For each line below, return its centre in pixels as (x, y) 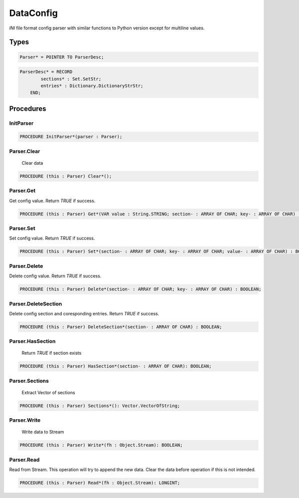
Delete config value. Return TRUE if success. (55, 276)
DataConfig (34, 13)
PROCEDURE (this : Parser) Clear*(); (66, 176)
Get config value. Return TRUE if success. (52, 201)
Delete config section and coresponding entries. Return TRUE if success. (84, 313)
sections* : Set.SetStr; (71, 79)
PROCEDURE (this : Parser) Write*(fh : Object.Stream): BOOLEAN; (101, 445)
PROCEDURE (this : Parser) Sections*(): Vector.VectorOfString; (100, 406)
